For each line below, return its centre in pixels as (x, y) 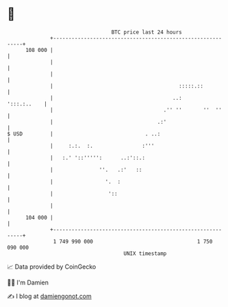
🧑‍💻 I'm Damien (28, 282)
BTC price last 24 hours (147, 32)
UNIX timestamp (145, 253)
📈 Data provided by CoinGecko (52, 267)
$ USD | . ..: (84, 134)
